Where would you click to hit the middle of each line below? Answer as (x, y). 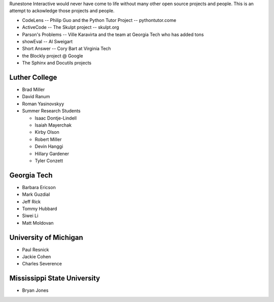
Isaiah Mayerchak (53, 125)
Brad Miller (33, 89)
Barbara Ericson (39, 187)
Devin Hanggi (49, 146)
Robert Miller (48, 139)
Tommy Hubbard (40, 209)
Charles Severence (42, 264)
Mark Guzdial (36, 194)
